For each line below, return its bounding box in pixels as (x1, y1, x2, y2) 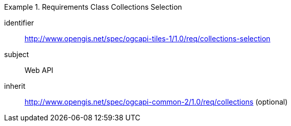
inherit (4, 82, 26, 90)
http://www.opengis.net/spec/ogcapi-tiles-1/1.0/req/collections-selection (25, 34, 271, 43)
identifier (4, 18, 34, 27)
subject (4, 50, 29, 59)
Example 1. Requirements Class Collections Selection (4, 3, 182, 11)
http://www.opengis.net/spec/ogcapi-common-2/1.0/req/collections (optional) (25, 97, 288, 106)
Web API (25, 66, 54, 74)
